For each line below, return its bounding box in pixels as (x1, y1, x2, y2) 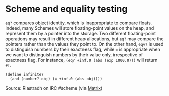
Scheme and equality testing (5, 3, 128, 15)
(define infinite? (5, 72, 44, 77)
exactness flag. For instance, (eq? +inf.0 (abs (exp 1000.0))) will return (5, 57, 158, 63)
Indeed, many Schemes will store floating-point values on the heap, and (5, 25, 154, 31)
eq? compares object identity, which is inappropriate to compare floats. (5, 20, 152, 26)
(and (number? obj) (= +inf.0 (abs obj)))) (10, 76, 102, 81)
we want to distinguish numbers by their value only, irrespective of (5, 51, 143, 58)
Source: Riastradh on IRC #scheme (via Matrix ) (5, 85, 103, 91)
